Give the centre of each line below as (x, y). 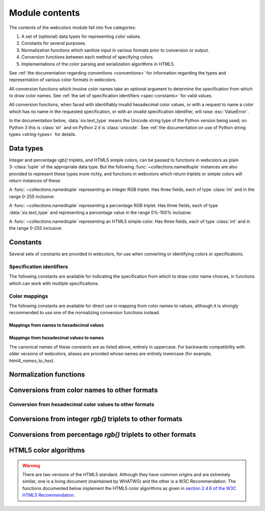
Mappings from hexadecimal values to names (56, 338)
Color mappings (29, 296)
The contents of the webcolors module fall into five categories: (73, 27)
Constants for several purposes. (54, 43)
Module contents (45, 13)
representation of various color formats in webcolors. (63, 80)
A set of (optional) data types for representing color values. (81, 36)
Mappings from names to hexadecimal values (56, 325)
